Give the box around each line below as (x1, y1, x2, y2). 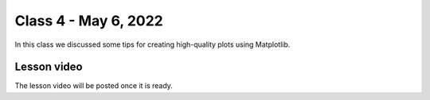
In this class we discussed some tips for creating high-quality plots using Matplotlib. (14, 40, 291, 49)
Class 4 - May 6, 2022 (14, 12, 163, 29)
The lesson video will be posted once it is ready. (14, 81, 173, 90)
